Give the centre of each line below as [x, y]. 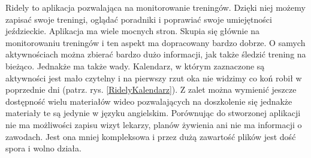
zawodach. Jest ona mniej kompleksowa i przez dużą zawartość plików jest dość [151, 136]
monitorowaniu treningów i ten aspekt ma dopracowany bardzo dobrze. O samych [155, 42]
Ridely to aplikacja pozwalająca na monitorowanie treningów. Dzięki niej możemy [155, 7]
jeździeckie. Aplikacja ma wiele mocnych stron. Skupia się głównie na [133, 31]
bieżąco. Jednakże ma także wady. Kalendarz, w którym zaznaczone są [135, 66]
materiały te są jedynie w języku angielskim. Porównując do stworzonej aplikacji [153, 113]
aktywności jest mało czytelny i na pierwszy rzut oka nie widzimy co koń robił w [154, 78]
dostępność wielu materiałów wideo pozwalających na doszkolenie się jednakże [149, 101]
